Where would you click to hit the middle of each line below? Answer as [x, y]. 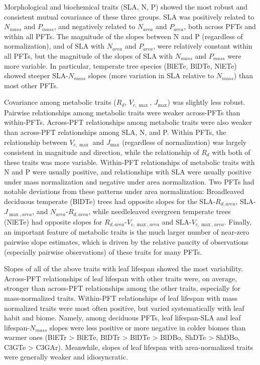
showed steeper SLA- [36, 75]
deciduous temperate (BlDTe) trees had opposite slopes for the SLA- [110, 201]
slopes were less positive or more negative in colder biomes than [148, 327]
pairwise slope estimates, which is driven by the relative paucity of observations [126, 241]
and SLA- [177, 221]
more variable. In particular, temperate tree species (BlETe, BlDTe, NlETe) [120, 65]
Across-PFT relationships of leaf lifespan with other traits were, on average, [120, 278]
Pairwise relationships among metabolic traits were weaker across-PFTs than [122, 112]
